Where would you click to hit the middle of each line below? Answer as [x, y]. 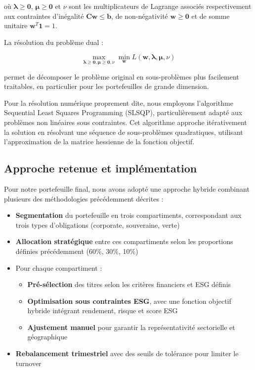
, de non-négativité [140, 16]
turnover [28, 363]
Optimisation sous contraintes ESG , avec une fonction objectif [129, 301]
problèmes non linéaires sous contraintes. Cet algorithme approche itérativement [126, 122]
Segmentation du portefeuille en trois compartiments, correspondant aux [128, 215]
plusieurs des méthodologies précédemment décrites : [84, 198]
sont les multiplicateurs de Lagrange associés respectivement [160, 6]
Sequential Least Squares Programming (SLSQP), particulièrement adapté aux [123, 112]
